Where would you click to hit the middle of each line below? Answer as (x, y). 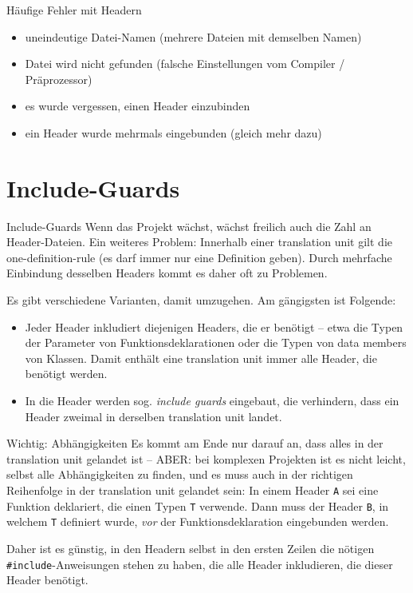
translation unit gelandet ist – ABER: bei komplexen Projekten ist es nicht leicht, (206, 458)
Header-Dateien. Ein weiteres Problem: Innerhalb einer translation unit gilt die (200, 242)
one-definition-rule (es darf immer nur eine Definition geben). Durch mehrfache (199, 257)
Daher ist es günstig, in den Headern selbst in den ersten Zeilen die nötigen (191, 548)
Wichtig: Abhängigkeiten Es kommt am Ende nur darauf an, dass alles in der (195, 443)
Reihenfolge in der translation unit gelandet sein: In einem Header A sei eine (193, 490)
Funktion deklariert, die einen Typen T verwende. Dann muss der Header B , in (198, 505)
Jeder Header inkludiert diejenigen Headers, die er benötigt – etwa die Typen (214, 326)
